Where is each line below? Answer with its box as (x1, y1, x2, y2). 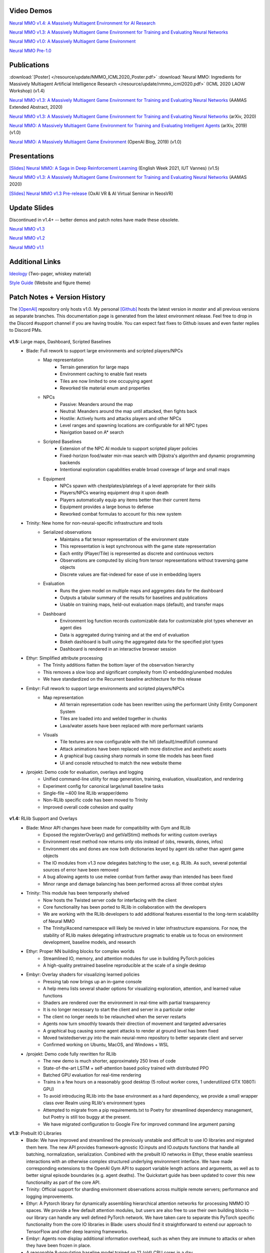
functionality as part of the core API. (26, 1179, 101, 1185)
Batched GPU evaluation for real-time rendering (43, 1072, 141, 1078)
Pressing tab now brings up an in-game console (43, 978, 142, 984)
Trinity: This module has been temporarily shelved (26, 890, 129, 896)
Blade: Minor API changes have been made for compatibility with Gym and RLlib (26, 824, 191, 830)
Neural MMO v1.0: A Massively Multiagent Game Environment (9, 38, 136, 45)
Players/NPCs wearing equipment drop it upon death (60, 490, 169, 496)
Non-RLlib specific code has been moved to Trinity (43, 797, 148, 803)
